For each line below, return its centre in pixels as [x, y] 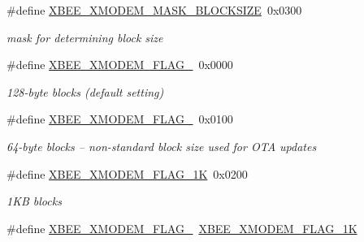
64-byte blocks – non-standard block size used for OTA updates [162, 146]
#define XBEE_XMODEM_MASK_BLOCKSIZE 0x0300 [154, 10]
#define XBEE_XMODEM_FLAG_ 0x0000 [120, 65]
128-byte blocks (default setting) [85, 91]
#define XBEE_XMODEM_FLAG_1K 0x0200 [127, 173]
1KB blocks [34, 201]
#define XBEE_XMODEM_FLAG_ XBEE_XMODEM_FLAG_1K [182, 228]
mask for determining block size [85, 37]
